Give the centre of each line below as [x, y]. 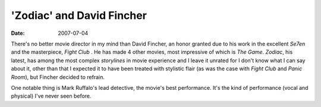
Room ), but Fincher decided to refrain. [58, 77]
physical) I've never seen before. [51, 96]
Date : [18, 33]
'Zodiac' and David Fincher [79, 15]
